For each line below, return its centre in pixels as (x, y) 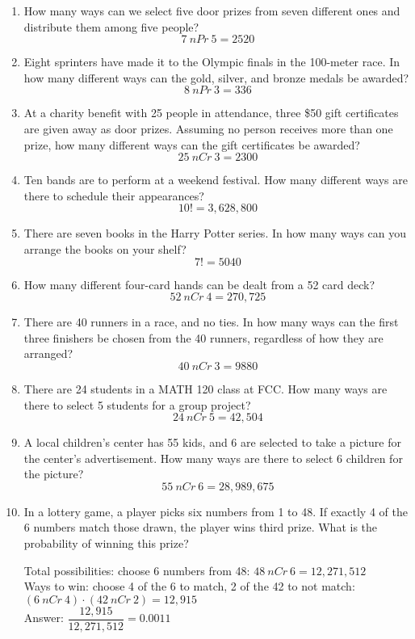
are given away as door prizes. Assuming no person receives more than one (208, 128)
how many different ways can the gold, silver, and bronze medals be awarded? (216, 77)
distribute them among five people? (111, 26)
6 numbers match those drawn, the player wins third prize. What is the (201, 527)
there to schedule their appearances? (114, 195)
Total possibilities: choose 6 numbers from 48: (137, 570)
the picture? (54, 474)
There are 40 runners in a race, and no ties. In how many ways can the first (211, 322)
